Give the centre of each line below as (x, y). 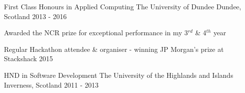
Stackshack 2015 (29, 58)
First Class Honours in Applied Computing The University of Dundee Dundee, (123, 6)
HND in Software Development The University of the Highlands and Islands (119, 75)
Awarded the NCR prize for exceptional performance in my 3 (96, 33)
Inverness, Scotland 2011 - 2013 (51, 84)
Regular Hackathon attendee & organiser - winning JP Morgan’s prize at (114, 49)
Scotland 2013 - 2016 (35, 16)
